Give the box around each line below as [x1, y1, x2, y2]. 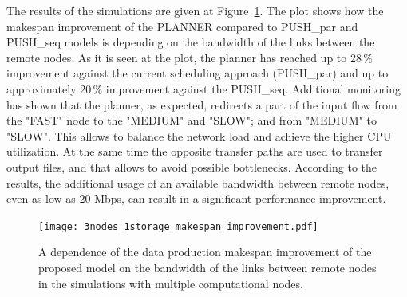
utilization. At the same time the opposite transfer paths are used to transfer [6, 143, 383, 160]
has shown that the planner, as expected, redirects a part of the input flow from [6, 96, 397, 113]
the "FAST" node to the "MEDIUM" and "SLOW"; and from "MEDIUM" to [6, 112, 377, 129]
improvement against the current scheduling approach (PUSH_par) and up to [6, 65, 389, 81]
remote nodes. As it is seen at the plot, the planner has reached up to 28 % [6, 49, 373, 65]
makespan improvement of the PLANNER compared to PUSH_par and [6, 18, 358, 34]
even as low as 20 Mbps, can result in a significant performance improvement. [6, 190, 386, 207]
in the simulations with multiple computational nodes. [38, 275, 303, 291]
